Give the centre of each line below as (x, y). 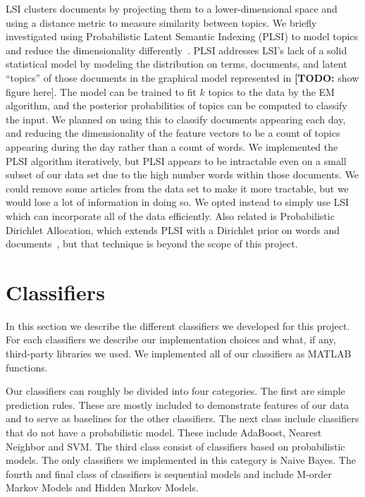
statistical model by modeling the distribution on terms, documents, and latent (177, 64)
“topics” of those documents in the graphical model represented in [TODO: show (182, 77)
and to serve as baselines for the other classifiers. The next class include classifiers (182, 418)
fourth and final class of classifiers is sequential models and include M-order (169, 473)
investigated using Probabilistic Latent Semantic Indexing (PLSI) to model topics (182, 36)
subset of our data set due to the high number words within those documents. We (182, 174)
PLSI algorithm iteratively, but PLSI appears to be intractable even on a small (176, 160)
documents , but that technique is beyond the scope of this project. (152, 244)
